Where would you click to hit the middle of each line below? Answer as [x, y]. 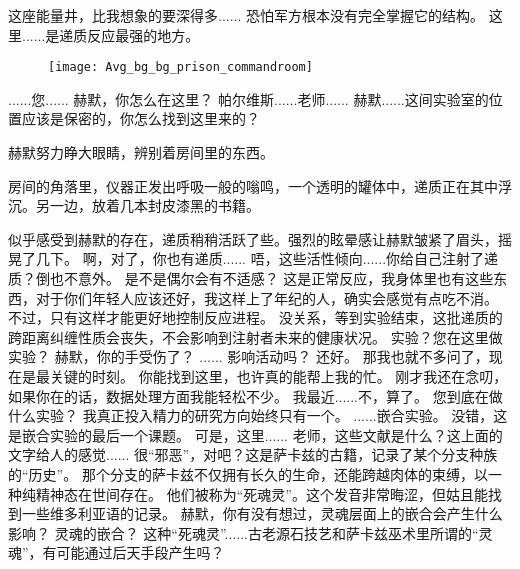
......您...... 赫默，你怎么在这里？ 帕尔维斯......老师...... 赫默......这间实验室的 [248, 98]
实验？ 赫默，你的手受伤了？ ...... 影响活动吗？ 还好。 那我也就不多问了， [248, 356]
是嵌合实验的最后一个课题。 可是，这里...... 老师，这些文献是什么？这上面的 [255, 434]
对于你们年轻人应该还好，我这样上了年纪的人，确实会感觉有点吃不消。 [266, 297]
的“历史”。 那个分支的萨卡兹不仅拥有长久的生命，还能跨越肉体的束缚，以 [248, 473]
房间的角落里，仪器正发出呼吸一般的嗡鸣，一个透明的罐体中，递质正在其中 [253, 185]
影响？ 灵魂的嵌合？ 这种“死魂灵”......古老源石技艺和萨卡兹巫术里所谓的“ [243, 532]
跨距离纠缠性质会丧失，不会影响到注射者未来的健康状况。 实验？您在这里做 [255, 336]
